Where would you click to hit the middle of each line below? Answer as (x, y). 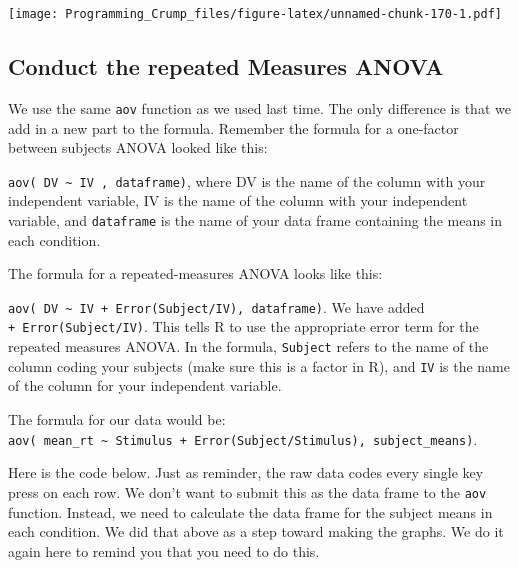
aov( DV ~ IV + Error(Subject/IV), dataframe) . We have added (216, 306)
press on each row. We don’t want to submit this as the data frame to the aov (247, 491)
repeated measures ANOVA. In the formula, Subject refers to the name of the (248, 346)
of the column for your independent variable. (145, 385)
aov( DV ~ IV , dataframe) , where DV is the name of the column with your (247, 180)
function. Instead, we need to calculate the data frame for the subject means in (250, 511)
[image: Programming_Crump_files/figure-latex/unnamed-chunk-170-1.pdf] (255, 14)
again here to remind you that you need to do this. (164, 550)
